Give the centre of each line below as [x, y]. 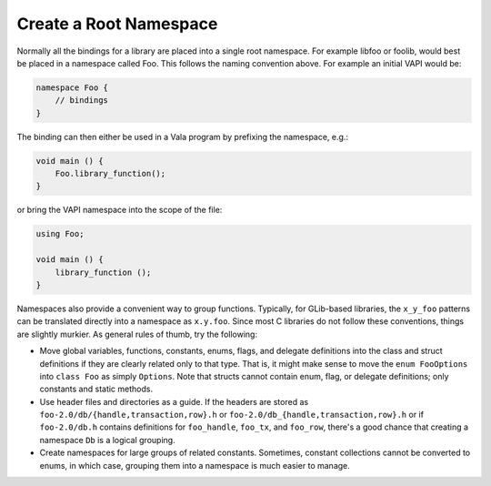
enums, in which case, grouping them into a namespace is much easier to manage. [195, 465]
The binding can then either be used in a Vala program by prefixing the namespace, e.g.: [183, 137]
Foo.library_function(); [110, 174]
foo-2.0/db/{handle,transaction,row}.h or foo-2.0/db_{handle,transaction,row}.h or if [232, 415]
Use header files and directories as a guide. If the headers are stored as [174, 401]
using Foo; [60, 234]
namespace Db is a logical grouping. [108, 440]
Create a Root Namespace [117, 24]
